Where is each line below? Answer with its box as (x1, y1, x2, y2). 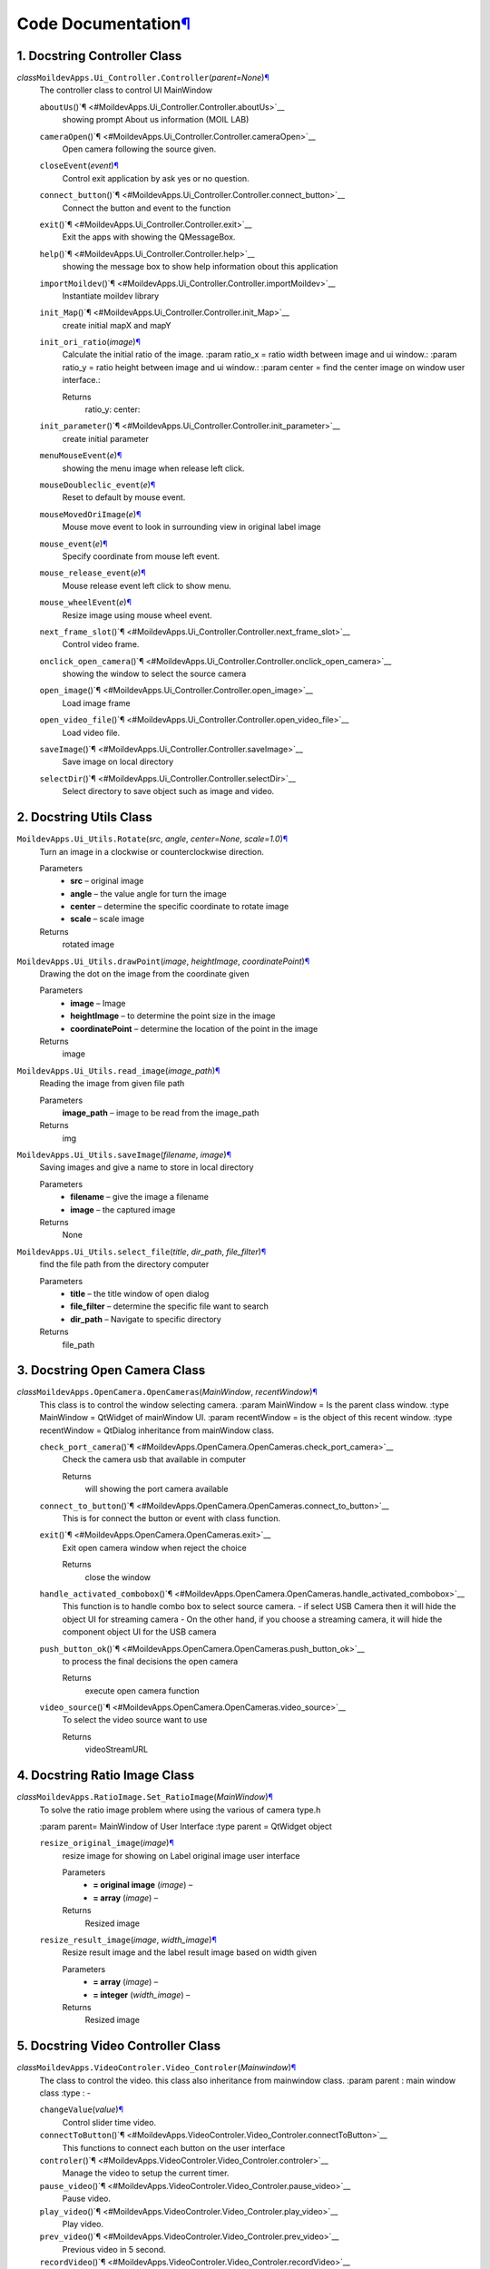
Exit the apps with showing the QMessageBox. (62, 231, 236, 242)
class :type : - (39, 2087, 91, 2098)
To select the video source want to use (62, 1714, 208, 1725)
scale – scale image (70, 913, 145, 925)
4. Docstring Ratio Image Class (16, 1768, 195, 1783)
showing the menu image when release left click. (62, 463, 245, 474)
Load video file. (62, 727, 121, 738)
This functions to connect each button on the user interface (62, 2142, 286, 2153)
